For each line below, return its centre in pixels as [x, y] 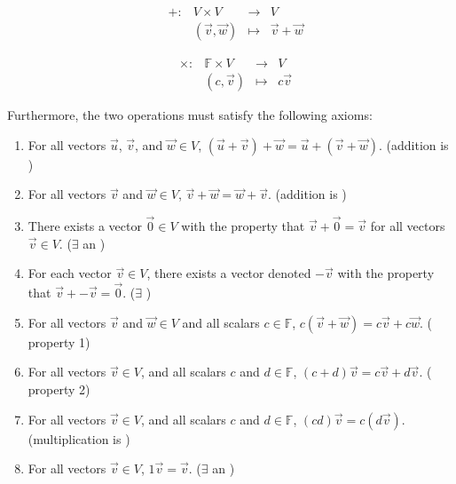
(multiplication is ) [79, 438]
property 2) [59, 389]
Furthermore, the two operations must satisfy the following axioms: [190, 115]
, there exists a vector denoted [229, 273]
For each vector [70, 273]
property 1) [59, 341]
